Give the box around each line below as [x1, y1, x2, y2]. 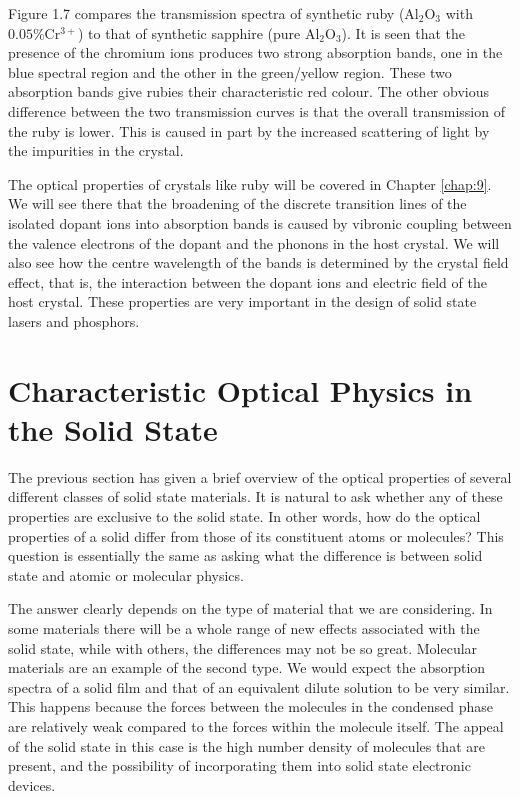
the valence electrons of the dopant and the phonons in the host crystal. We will [8, 232, 500, 253]
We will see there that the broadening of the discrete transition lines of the [8, 193, 467, 214]
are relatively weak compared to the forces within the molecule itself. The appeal [8, 715, 504, 736]
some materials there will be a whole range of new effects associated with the [8, 617, 480, 638]
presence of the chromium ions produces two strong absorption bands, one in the [8, 42, 503, 63]
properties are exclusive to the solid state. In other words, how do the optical [8, 506, 481, 526]
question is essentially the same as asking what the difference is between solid [8, 545, 483, 566]
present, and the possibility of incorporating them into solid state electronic [8, 755, 471, 776]
